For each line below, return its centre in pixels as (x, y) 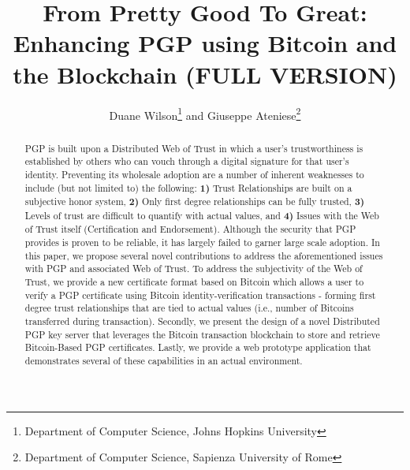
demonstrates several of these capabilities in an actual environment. (164, 361)
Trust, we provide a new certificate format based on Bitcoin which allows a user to (194, 282)
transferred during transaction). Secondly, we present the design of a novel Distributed (202, 321)
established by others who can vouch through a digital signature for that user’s (187, 161)
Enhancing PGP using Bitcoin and (205, 43)
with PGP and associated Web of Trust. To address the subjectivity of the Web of (194, 269)
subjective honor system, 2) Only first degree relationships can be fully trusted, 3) (195, 202)
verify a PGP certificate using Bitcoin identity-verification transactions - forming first (200, 295)
